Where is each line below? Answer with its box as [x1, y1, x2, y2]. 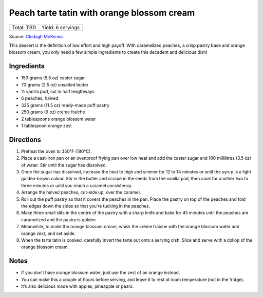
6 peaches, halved [21, 95, 58, 101]
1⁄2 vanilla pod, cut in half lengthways [21, 88, 94, 95]
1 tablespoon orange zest [21, 123, 72, 128]
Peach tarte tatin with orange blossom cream [9, 7, 195, 18]
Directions [9, 135, 41, 144]
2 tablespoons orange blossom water [21, 116, 96, 122]
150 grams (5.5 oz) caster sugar [21, 75, 85, 81]
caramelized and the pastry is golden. [21, 216, 97, 222]
